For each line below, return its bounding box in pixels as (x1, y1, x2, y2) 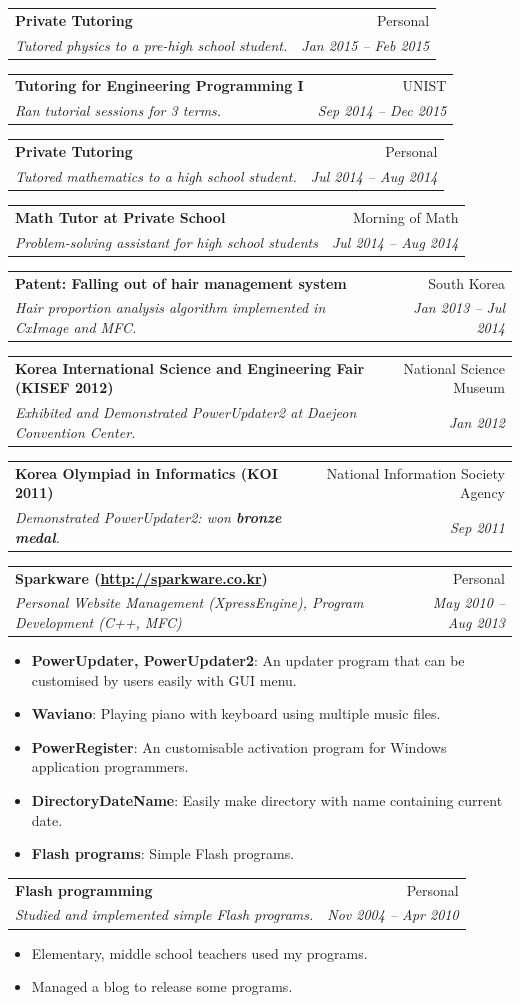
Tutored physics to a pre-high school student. (15, 34, 288, 55)
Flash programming (15, 879, 153, 900)
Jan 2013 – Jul (413, 297, 505, 318)
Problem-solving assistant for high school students (15, 231, 318, 252)
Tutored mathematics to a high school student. (15, 165, 297, 186)
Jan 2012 (449, 412, 505, 433)
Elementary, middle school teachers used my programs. (31, 942, 368, 963)
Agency (459, 482, 505, 503)
